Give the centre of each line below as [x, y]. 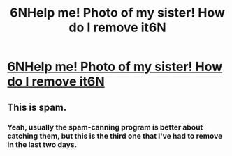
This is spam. [37, 107]
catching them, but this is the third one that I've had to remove [115, 136]
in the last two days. [42, 144]
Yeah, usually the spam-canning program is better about [105, 127]
